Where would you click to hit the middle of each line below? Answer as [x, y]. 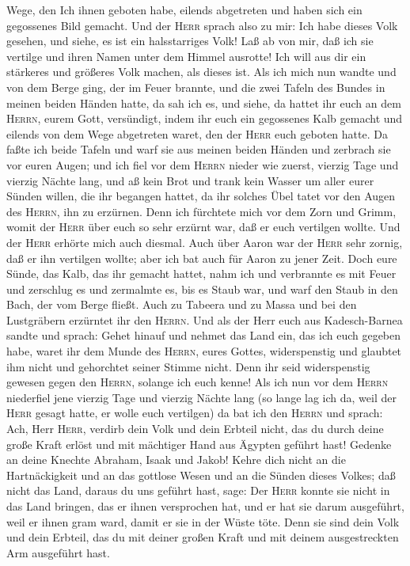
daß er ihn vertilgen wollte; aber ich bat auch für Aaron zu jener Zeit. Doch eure [202, 258]
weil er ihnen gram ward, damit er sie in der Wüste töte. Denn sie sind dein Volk [203, 521]
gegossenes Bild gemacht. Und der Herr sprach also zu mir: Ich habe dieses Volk [202, 25]
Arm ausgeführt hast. [58, 552]
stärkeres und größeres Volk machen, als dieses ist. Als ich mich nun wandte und [201, 72]
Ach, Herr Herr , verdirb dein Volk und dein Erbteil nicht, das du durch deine [195, 429]
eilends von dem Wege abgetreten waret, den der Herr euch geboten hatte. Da [197, 133]
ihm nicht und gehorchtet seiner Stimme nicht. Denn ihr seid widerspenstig [188, 366]
